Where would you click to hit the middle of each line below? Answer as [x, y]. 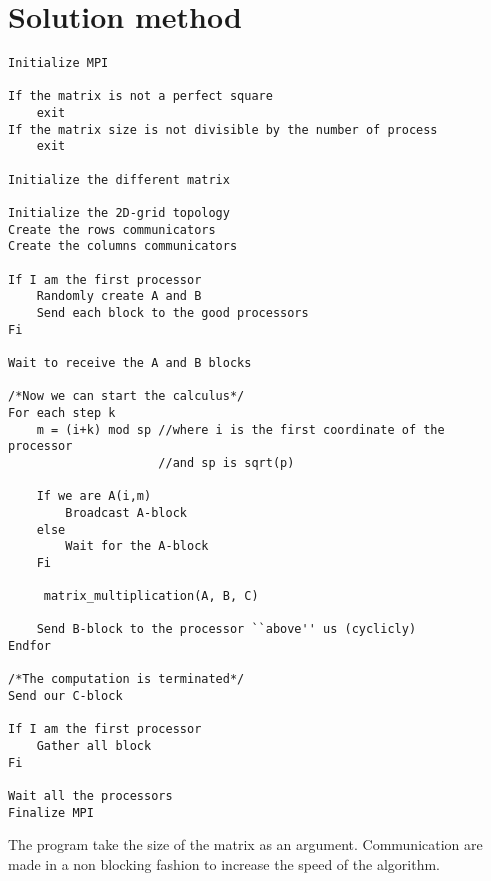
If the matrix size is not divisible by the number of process [223, 129]
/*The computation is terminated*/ [126, 679]
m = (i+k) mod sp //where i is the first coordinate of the [240, 429]
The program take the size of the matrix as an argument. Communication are [245, 844]
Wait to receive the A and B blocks [130, 362]
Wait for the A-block [137, 546]
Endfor [29, 646]
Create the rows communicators [112, 229]
